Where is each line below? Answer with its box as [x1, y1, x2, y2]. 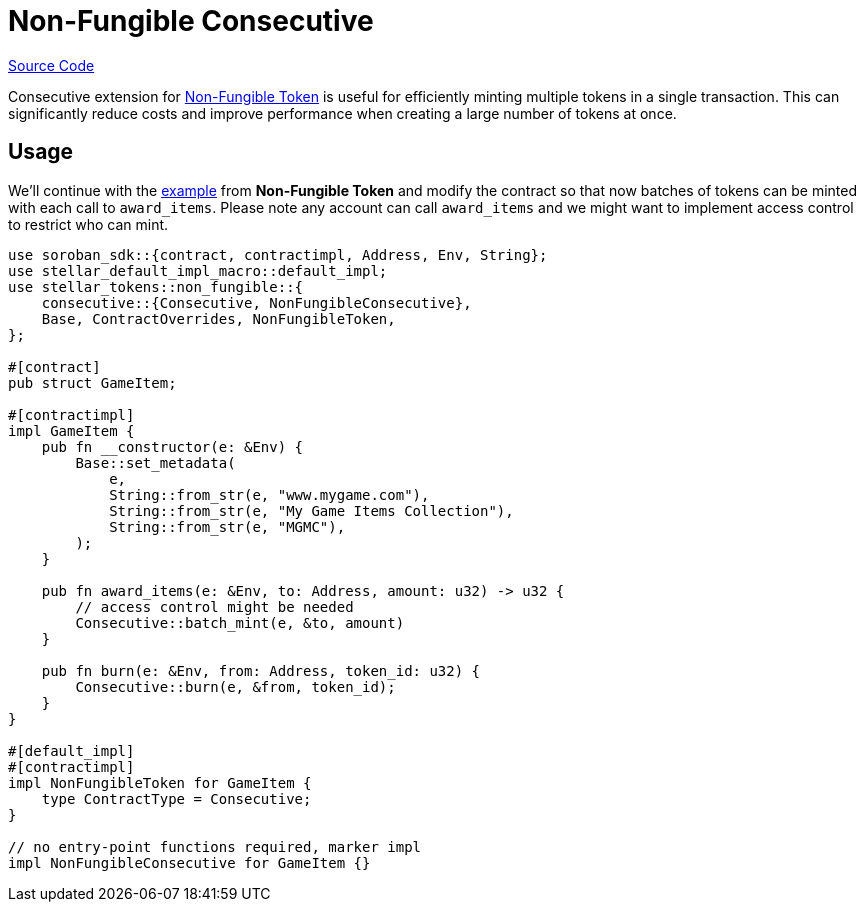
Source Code [8, 56, 95, 74]
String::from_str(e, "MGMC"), [109, 518, 346, 535]
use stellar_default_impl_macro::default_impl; [8, 262, 388, 279]
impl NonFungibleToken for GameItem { [8, 774, 312, 791]
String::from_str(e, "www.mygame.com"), [109, 486, 430, 503]
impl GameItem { [8, 422, 135, 439]
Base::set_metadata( [75, 454, 236, 471]
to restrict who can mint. [8, 215, 169, 233]
